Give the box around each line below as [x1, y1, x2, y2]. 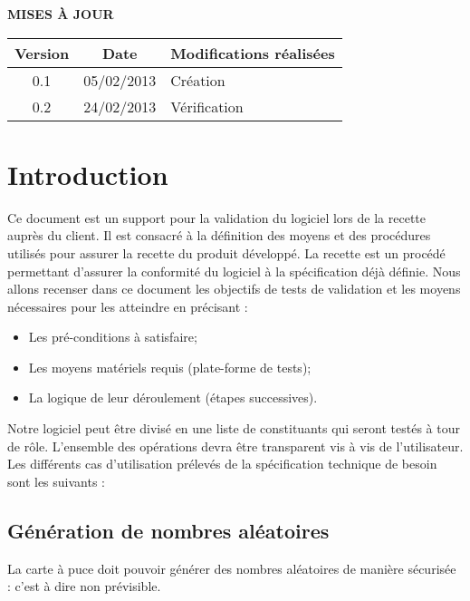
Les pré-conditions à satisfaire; [28, 327, 197, 346]
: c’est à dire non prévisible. [7, 577, 161, 596]
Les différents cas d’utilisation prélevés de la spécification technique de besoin [7, 454, 437, 473]
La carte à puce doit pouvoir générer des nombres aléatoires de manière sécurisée [7, 558, 456, 577]
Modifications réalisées [170, 42, 335, 63]
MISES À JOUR [7, 5, 114, 23]
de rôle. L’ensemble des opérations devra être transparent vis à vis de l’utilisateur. [7, 436, 464, 455]
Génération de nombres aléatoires [7, 516, 330, 544]
